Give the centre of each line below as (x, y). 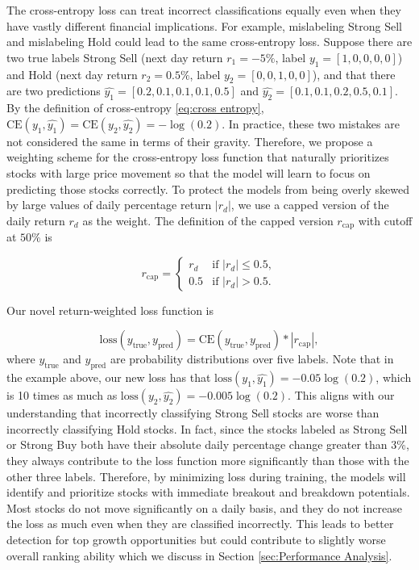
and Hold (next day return (72, 74)
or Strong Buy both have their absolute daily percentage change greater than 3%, (208, 444)
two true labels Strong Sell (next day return (115, 57)
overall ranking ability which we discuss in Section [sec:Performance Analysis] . (199, 555)
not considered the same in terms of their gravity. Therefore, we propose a (190, 141)
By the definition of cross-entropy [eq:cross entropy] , (135, 108)
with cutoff (385, 220)
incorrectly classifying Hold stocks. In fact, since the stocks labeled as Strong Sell (207, 428)
